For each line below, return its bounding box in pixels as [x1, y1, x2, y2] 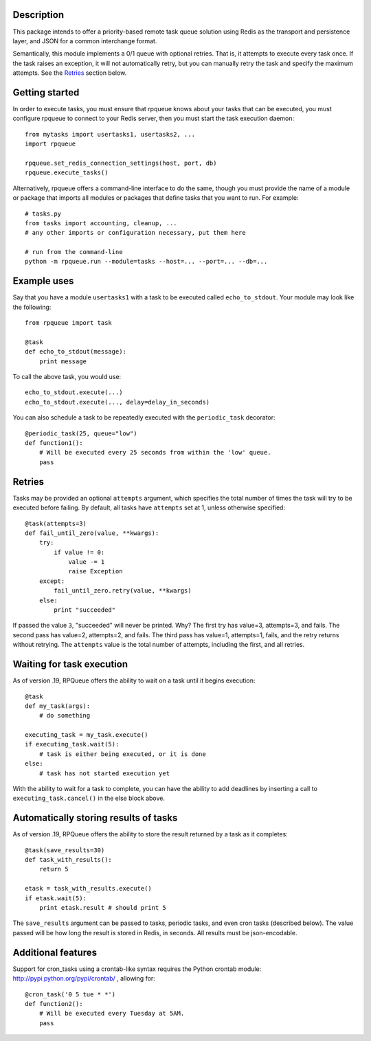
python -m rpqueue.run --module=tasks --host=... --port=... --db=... [25, 258, 268, 266]
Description [12, 9, 65, 21]
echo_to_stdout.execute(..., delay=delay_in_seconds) [25, 398, 210, 406]
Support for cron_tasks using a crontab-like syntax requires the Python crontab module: [12, 965, 262, 973]
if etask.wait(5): [25, 894, 87, 902]
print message [38, 357, 87, 365]
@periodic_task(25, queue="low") [25, 429, 137, 437]
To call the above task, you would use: [12, 373, 122, 381]
